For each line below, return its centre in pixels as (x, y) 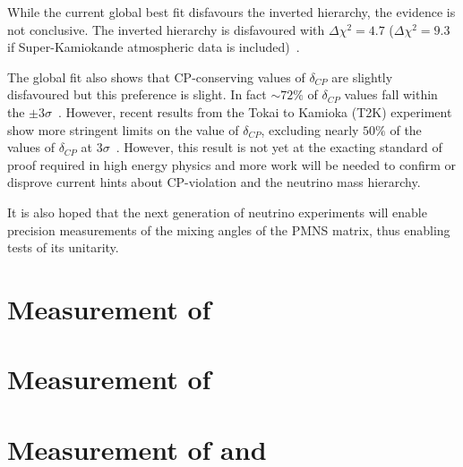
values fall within (391, 94)
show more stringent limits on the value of (123, 129)
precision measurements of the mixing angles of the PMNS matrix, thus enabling (229, 229)
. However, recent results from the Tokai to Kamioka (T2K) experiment (255, 111)
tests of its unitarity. (63, 247)
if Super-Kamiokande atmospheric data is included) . (154, 47)
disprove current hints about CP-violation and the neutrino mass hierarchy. (214, 182)
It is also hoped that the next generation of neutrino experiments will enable (217, 212)
